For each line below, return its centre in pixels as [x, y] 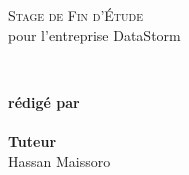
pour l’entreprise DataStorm [94, 34]
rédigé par [44, 101]
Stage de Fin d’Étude [75, 15]
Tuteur [32, 140]
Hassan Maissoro [59, 160]
